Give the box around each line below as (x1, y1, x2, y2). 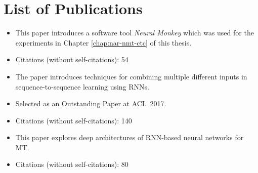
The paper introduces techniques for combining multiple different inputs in (15, 71, 247, 81)
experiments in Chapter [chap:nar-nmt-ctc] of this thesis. (15, 37, 192, 48)
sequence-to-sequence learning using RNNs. (15, 81, 149, 92)
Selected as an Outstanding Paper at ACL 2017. (15, 98, 166, 109)
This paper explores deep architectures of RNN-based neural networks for (15, 132, 244, 143)
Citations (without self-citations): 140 (15, 115, 132, 125)
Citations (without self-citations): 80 (15, 159, 128, 169)
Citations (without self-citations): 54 (15, 54, 128, 65)
